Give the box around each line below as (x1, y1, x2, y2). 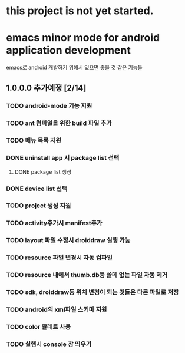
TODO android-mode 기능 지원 (6, 102, 92, 110)
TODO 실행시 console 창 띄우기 (6, 340, 92, 348)
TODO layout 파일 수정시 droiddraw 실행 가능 (6, 236, 131, 245)
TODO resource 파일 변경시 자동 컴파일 (6, 253, 113, 262)
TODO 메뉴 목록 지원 (6, 137, 62, 145)
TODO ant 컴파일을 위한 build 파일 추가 (6, 119, 112, 127)
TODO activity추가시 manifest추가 (6, 219, 103, 227)
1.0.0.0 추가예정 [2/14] (6, 83, 87, 93)
